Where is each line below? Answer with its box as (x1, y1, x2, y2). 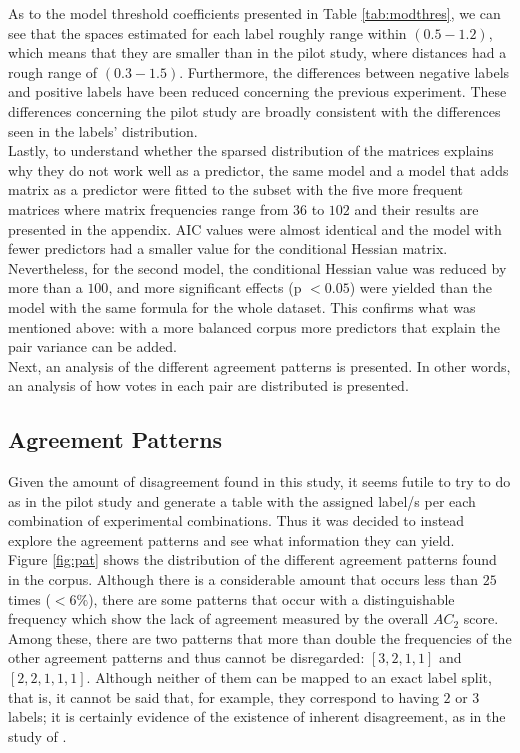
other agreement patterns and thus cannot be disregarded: (8, 647, 365, 668)
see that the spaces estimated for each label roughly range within (8, 22, 407, 43)
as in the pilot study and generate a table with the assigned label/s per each (8, 490, 476, 511)
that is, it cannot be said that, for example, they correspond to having (8, 686, 439, 707)
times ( (8, 588, 51, 609)
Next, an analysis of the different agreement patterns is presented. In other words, (8, 355, 511, 376)
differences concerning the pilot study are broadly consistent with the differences (8, 100, 501, 121)
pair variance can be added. (8, 336, 177, 357)
